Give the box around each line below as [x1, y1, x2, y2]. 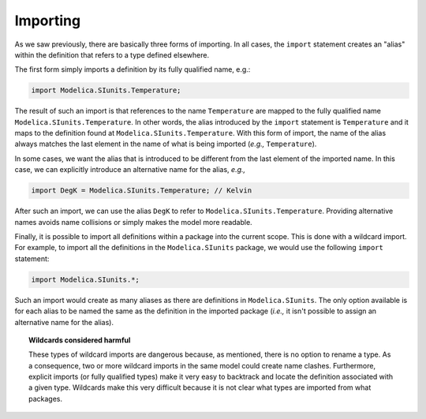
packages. [28, 394, 63, 403]
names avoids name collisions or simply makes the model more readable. [14, 217, 252, 226]
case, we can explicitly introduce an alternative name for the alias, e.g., [14, 165, 246, 174]
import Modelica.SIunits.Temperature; [31, 86, 181, 95]
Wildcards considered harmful [28, 335, 131, 345]
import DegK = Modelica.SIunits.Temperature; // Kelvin [31, 186, 252, 195]
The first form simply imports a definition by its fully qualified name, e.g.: [14, 65, 251, 74]
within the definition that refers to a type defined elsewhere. [14, 50, 209, 59]
